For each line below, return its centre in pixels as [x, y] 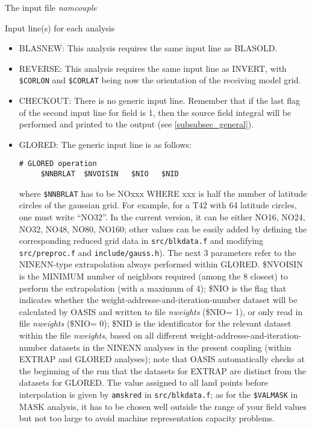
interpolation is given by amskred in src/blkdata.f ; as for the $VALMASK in [158, 394]
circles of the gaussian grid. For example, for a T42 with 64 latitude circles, [158, 205]
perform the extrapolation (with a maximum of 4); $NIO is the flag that [152, 288]
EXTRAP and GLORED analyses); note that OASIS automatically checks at [162, 359]
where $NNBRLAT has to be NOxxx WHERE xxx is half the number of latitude [163, 193]
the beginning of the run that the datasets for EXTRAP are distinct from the [163, 370]
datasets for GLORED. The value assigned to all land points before [143, 382]
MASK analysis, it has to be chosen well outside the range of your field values [163, 406]
